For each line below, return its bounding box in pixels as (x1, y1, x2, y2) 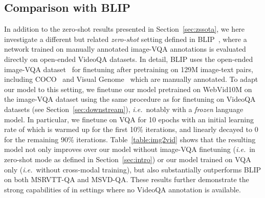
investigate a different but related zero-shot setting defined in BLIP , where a (4, 33, 247, 44)
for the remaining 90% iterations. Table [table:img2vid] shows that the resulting (4, 134, 256, 144)
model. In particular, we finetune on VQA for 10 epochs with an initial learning (4, 114, 254, 124)
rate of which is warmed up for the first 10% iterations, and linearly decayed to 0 (4, 124, 258, 135)
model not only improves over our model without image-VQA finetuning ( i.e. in (4, 144, 255, 155)
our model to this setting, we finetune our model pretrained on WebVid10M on (4, 83, 252, 94)
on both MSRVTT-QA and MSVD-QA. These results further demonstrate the (4, 174, 249, 185)
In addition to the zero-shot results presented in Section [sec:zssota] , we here (4, 24, 245, 34)
